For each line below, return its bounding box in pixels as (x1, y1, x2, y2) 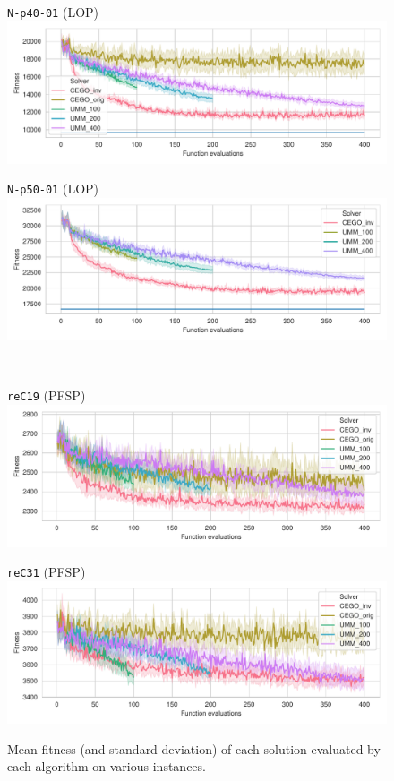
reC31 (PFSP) (7, 562, 86, 581)
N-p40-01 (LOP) (7, 3, 99, 21)
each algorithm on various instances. (7, 757, 206, 776)
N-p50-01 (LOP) (7, 179, 99, 198)
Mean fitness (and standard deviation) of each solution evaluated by (7, 739, 381, 758)
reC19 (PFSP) (7, 386, 86, 405)
